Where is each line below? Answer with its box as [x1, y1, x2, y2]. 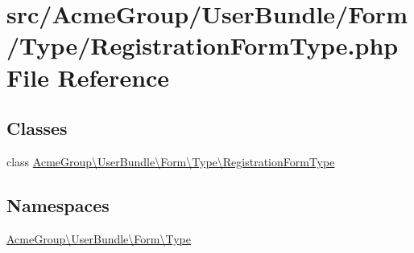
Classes [6, 116, 68, 141]
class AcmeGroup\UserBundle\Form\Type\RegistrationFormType [6, 153, 335, 169]
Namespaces [6, 192, 110, 217]
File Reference [6, 60, 170, 93]
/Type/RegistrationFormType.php [6, 29, 399, 62]
